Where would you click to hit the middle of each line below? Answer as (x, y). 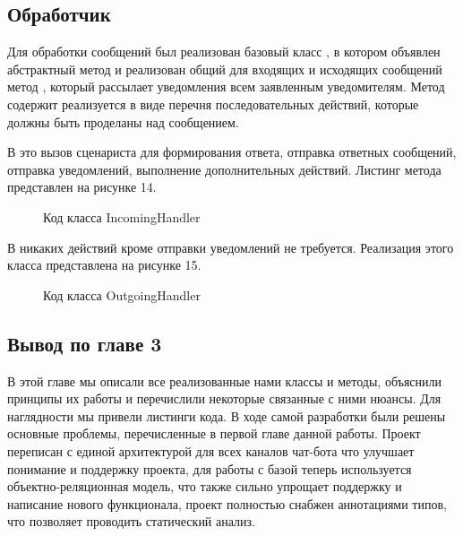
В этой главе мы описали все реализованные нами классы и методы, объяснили (225, 380)
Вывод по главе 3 (85, 343)
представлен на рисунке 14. (82, 187)
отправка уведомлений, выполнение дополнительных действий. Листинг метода (224, 169)
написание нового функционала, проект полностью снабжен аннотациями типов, (227, 503)
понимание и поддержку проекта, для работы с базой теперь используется (210, 468)
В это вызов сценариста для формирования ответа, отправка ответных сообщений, (232, 152)
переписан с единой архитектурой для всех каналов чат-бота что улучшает (211, 450)
